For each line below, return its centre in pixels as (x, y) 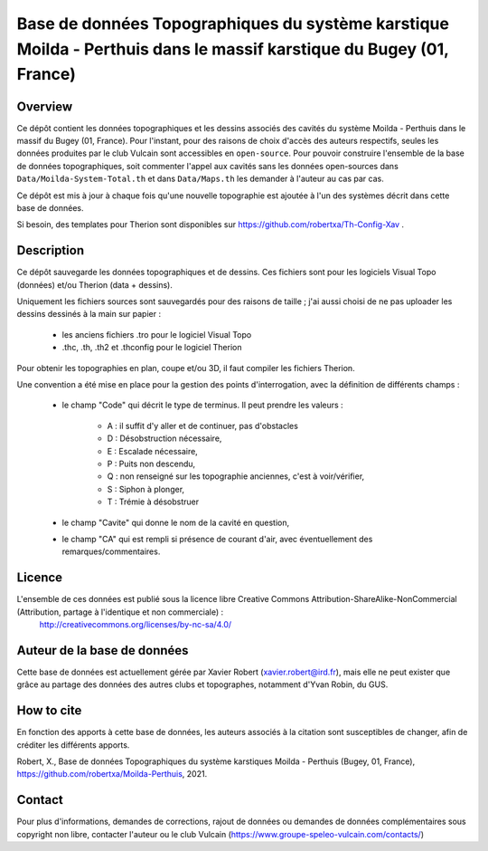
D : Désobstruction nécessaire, (164, 438)
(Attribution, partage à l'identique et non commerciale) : (120, 612)
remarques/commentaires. (111, 551)
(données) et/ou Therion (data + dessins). (95, 284)
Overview (45, 106)
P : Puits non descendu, (151, 464)
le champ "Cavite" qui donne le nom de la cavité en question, (175, 522)
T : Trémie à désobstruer (153, 502)
